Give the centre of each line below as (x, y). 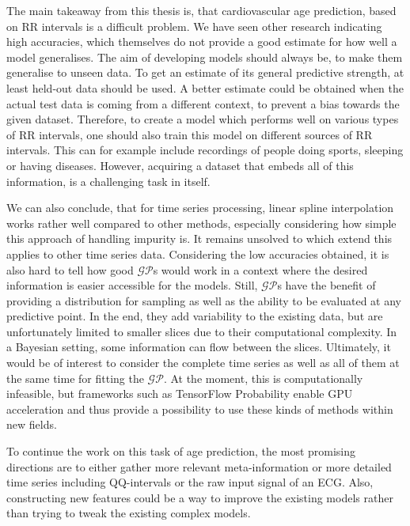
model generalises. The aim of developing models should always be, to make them (205, 57)
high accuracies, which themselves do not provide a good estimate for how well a (202, 42)
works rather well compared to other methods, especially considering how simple (201, 223)
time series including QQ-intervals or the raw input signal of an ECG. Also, (190, 482)
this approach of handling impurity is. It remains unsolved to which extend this (199, 238)
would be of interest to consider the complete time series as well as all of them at (203, 363)
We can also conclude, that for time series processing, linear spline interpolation (200, 208)
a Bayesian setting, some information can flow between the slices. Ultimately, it (199, 347)
